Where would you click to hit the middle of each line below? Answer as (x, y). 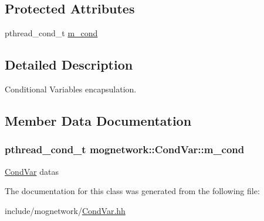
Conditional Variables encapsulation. (71, 89)
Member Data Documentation (98, 120)
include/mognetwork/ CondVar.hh (65, 210)
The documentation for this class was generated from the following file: (132, 191)
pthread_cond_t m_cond (51, 33)
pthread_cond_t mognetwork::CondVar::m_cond (125, 149)
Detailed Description (69, 65)
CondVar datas (32, 171)
